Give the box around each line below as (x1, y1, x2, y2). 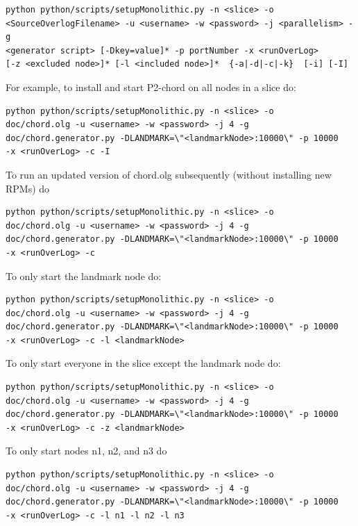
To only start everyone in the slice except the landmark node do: (6, 356, 281, 370)
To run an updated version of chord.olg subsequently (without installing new (6, 167, 332, 181)
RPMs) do (6, 181, 50, 195)
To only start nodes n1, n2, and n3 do (6, 443, 167, 458)
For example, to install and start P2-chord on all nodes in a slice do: (6, 79, 296, 94)
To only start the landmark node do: (6, 268, 162, 283)
